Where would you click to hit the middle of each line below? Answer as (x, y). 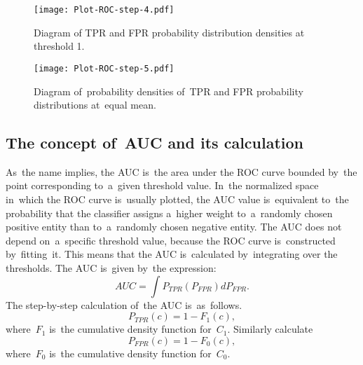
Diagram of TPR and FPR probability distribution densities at (169, 32)
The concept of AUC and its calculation (155, 143)
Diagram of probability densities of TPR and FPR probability (169, 91)
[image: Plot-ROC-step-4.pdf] (104, 10)
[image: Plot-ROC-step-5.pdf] (104, 68)
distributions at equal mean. (95, 105)
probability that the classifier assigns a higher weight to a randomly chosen (169, 213)
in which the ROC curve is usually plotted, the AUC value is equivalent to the (177, 199)
